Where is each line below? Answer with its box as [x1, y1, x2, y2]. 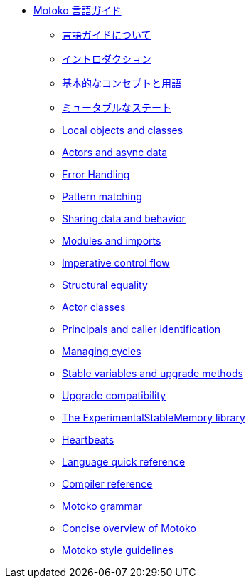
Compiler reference [62, 478, 153, 490]
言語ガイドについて [62, 29, 151, 41]
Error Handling [62, 168, 130, 180]
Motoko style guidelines [62, 544, 173, 556]
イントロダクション [62, 53, 151, 65]
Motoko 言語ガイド [33, 4, 122, 16]
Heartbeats [62, 434, 114, 446]
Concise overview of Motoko [62, 522, 196, 534]
